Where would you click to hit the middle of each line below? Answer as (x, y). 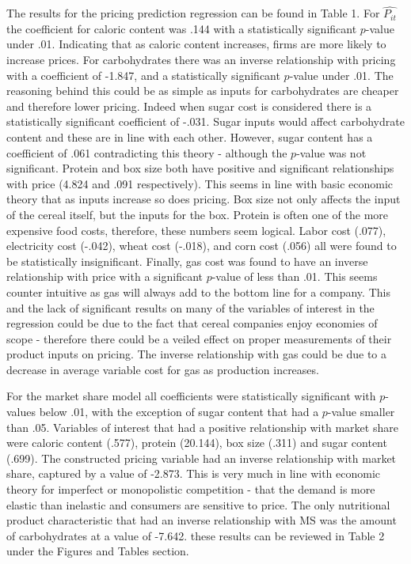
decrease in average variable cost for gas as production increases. (163, 369)
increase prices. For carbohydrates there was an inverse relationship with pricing (201, 59)
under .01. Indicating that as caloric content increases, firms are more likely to (196, 44)
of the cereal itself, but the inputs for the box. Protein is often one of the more (198, 214)
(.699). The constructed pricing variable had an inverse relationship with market (202, 458)
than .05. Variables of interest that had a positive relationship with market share (202, 427)
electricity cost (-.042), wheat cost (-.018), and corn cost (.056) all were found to (202, 246)
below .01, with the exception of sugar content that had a (179, 412)
